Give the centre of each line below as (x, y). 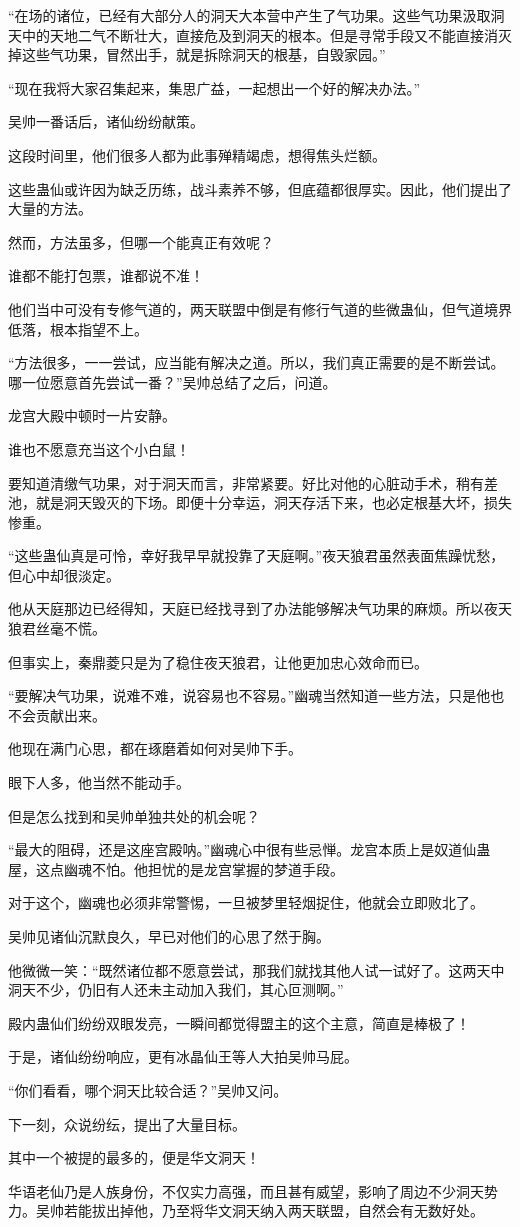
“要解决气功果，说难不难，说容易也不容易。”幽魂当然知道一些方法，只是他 (249, 695)
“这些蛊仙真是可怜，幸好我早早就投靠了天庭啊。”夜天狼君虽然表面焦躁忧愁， (256, 555)
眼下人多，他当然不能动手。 (99, 782)
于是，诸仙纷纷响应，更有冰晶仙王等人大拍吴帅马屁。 (183, 1056)
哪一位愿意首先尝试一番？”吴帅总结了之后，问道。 (172, 381)
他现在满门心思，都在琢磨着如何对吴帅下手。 (155, 748)
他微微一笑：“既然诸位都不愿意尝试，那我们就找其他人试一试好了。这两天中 (256, 969)
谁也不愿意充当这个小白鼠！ (99, 448)
